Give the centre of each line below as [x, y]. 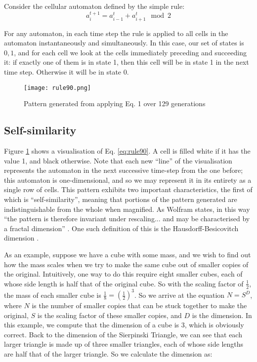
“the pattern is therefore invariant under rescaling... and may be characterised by [127, 219]
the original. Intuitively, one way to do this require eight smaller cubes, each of [123, 274]
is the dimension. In [222, 315]
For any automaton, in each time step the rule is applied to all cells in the [116, 33]
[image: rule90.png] [58, 88]
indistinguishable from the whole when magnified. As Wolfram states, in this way [127, 209]
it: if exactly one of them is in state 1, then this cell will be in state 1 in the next [127, 62]
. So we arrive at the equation [179, 295]
